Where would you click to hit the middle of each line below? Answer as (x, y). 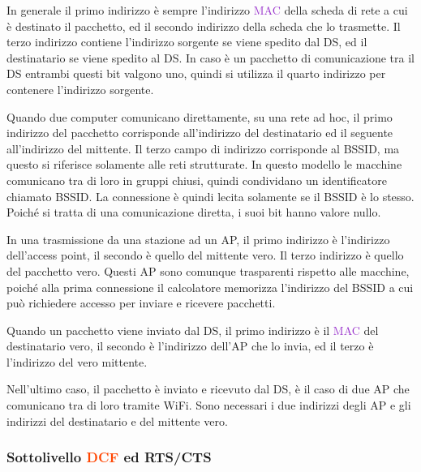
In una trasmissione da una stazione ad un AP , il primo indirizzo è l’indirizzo (198, 239)
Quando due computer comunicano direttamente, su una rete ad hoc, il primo (200, 116)
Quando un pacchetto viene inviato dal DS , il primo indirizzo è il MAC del (193, 330)
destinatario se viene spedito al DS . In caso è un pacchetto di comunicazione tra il (211, 57)
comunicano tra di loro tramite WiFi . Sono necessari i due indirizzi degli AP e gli (209, 405)
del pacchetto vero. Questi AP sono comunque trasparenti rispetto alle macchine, (208, 270)
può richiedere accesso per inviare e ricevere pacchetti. (141, 303)
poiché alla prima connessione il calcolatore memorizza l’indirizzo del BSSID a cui (210, 287)
